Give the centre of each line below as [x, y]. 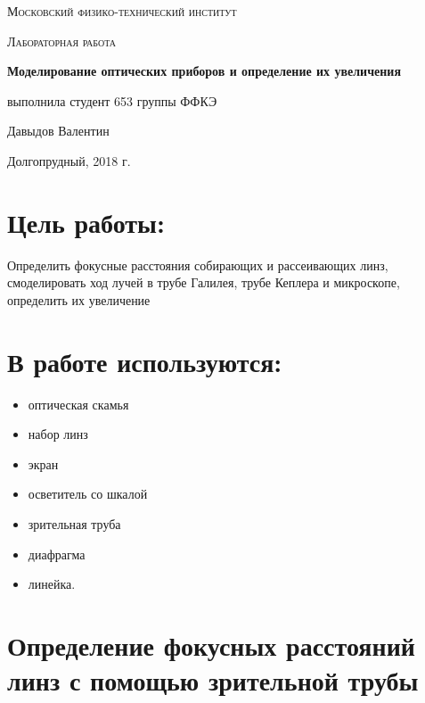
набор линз [58, 434]
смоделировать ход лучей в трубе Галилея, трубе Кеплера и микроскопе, [204, 282]
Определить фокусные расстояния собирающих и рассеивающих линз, [198, 265]
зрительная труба [74, 523]
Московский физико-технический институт [122, 11]
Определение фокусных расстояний [211, 645]
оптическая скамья [78, 404]
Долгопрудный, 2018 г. [69, 160]
